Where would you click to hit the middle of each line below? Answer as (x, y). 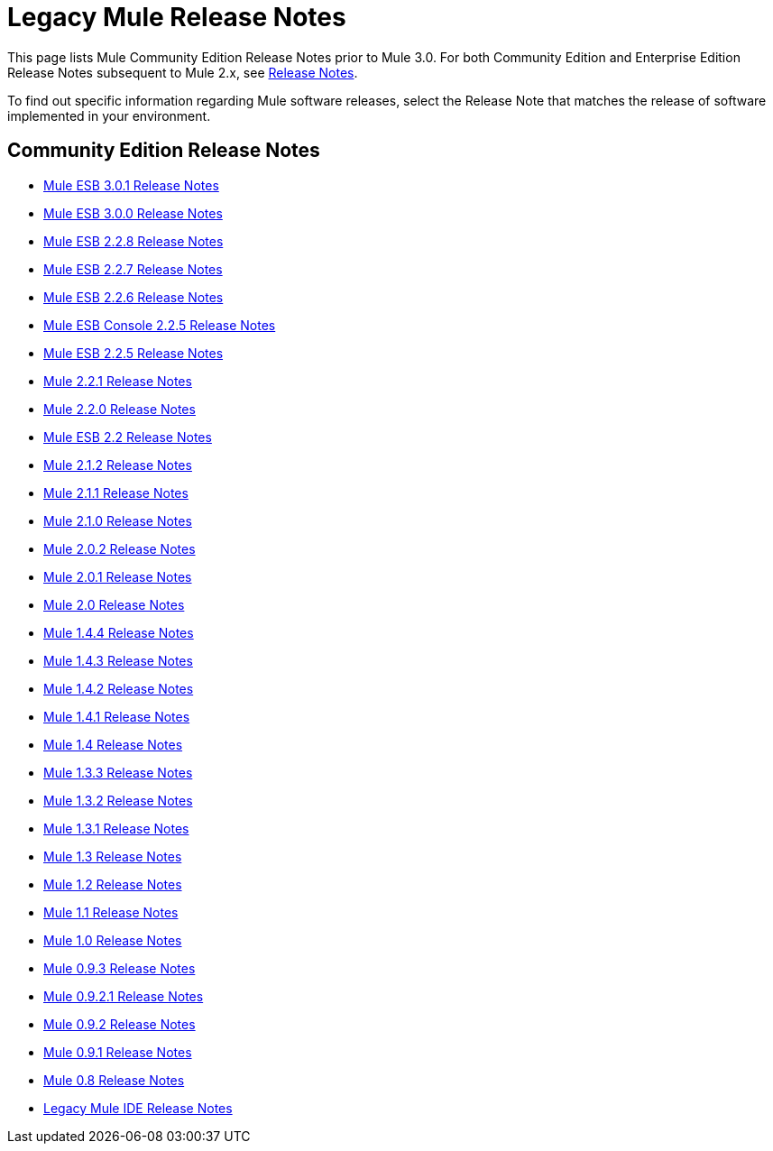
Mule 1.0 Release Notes (113, 940)
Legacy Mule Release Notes (177, 17)
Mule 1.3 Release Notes (113, 856)
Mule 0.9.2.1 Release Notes (124, 996)
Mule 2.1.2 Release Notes (118, 465)
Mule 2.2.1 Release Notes (118, 381)
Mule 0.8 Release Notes (114, 1080)
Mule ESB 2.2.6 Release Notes (133, 297)
